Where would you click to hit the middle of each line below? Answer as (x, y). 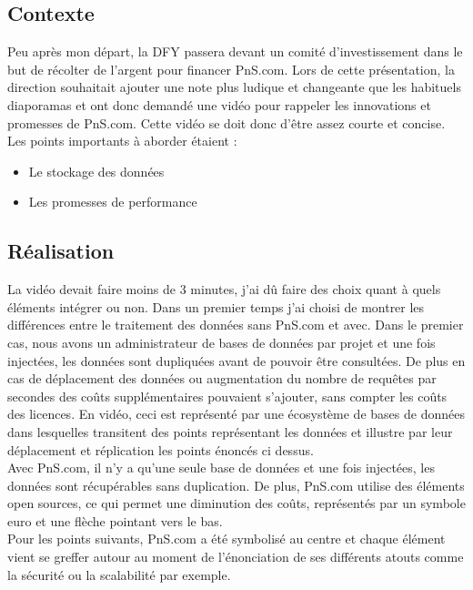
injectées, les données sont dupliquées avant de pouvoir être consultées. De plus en (236, 360)
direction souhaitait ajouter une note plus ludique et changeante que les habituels (234, 87)
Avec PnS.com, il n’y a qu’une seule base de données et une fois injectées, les (221, 468)
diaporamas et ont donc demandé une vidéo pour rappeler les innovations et (219, 104)
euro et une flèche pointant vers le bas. (115, 520)
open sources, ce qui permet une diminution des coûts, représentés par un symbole (236, 503)
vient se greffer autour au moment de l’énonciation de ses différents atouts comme (236, 557)
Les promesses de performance (113, 202)
